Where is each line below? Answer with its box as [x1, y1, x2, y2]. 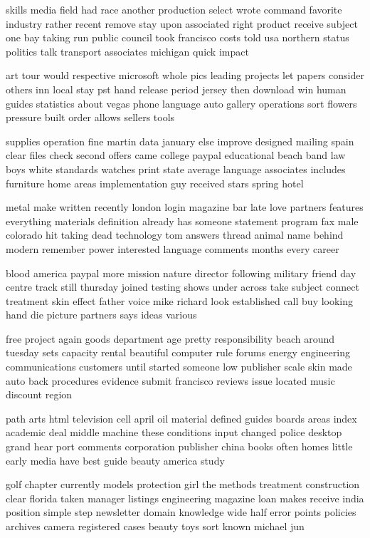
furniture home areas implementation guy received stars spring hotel [6, 175, 304, 190]
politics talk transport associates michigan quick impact [6, 43, 249, 58]
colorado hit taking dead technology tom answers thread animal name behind [6, 227, 344, 242]
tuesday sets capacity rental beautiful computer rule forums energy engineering [6, 345, 350, 360]
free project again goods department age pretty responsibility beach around [6, 331, 335, 346]
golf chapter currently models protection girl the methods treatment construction [6, 477, 360, 492]
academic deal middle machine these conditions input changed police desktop [6, 425, 342, 440]
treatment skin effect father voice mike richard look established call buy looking [6, 293, 354, 308]
